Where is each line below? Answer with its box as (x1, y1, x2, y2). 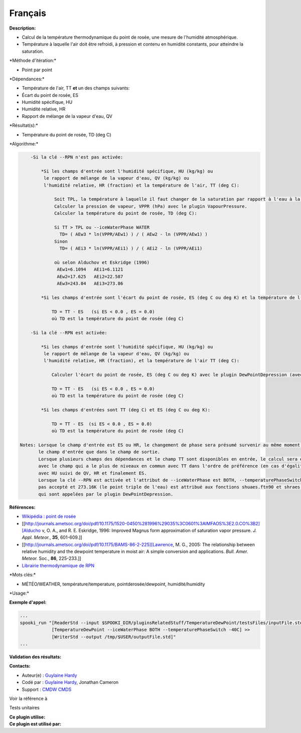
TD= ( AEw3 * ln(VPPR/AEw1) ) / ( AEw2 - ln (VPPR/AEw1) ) (59, 231, 208, 237)
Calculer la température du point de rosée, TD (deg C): (54, 211, 198, 216)
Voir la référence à (9, 695, 48, 701)
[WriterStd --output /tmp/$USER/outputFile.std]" (51, 634, 176, 640)
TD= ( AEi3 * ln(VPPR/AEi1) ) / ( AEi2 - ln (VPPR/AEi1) (59, 246, 203, 251)
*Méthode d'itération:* (9, 58, 57, 64)
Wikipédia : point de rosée (22, 513, 76, 519)
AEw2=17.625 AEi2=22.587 (57, 273, 123, 279)
